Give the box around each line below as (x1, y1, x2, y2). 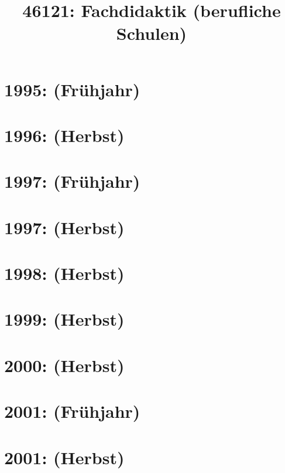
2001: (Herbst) (4, 445, 125, 469)
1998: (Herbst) (4, 261, 125, 285)
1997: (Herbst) (4, 215, 125, 239)
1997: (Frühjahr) (4, 169, 140, 193)
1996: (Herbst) (4, 123, 125, 147)
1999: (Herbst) (4, 307, 125, 331)
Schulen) (116, 21, 187, 45)
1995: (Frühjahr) (4, 77, 140, 101)
